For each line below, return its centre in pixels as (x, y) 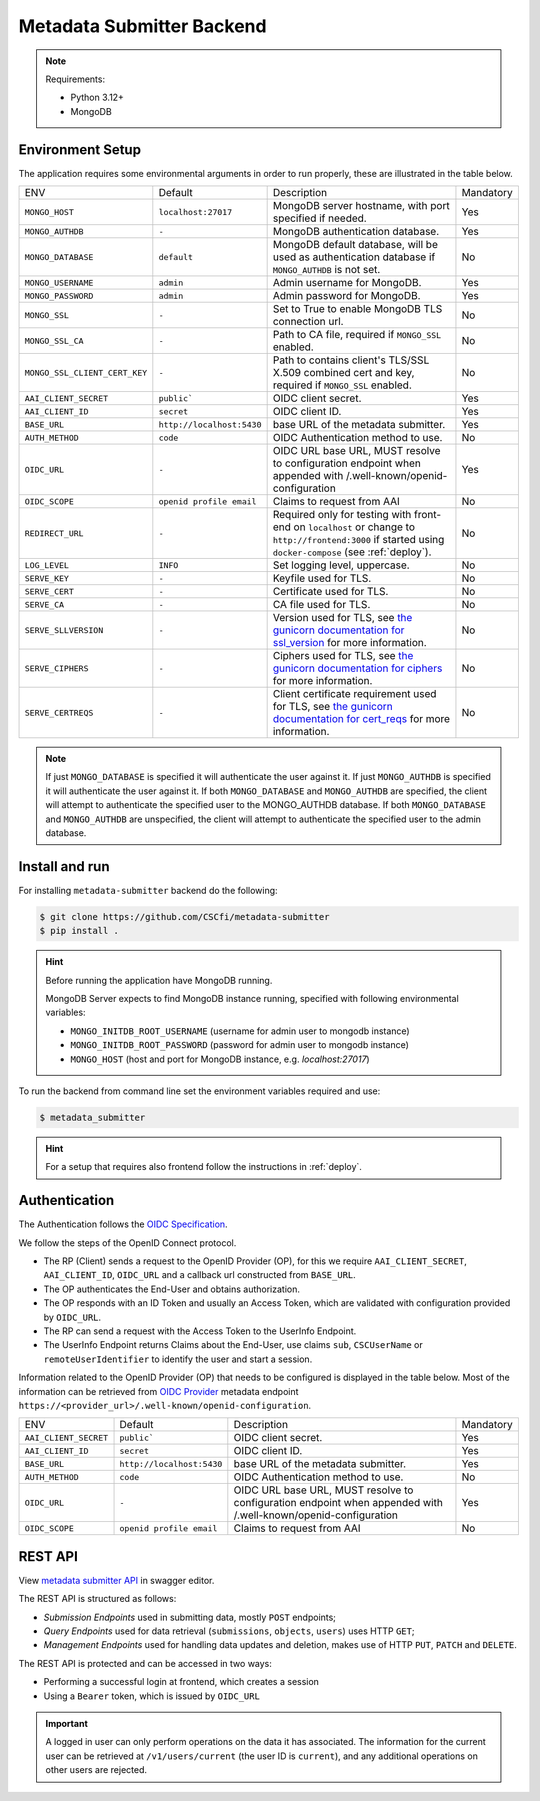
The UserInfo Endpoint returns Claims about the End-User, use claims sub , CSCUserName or (233, 1345)
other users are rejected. (96, 1770)
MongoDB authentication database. (356, 232)
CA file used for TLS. (321, 605)
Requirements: (75, 79)
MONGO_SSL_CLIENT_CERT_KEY (86, 372)
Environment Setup (80, 149)
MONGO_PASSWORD (59, 295)
